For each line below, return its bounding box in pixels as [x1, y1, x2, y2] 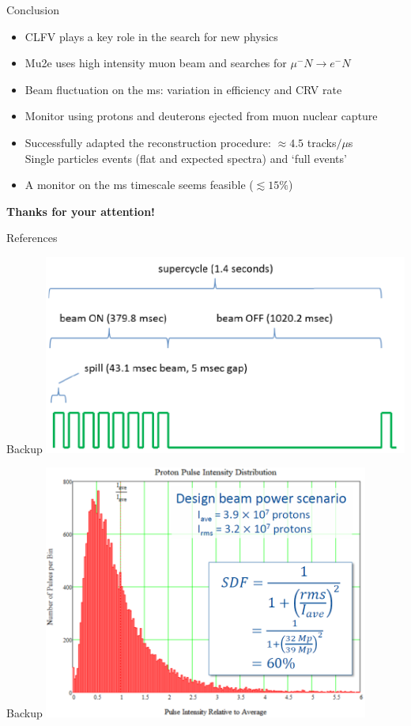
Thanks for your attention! [6, 202, 155, 219]
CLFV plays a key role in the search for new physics [25, 28, 278, 44]
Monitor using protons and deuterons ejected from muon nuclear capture [25, 108, 378, 124]
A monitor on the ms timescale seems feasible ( [25, 176, 254, 193]
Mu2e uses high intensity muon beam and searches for [25, 55, 287, 71]
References [6, 229, 58, 246]
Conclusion [6, 2, 59, 17]
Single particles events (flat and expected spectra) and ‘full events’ [25, 149, 347, 166]
